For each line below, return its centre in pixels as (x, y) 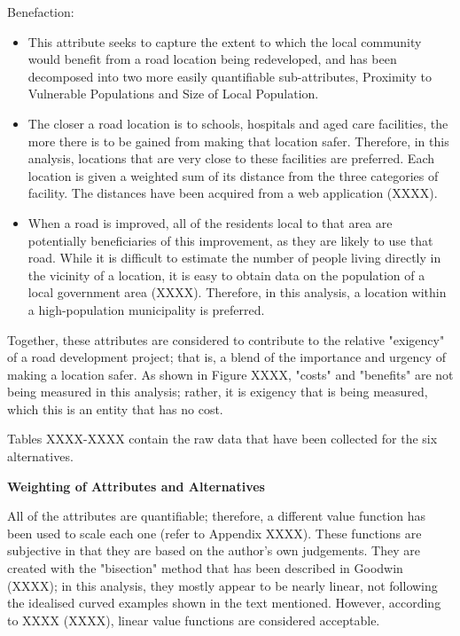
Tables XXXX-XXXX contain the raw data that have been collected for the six (222, 439)
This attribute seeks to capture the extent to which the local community (225, 41)
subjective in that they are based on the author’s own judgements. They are (214, 550)
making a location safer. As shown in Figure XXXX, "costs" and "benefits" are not (230, 374)
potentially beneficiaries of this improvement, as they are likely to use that (230, 240)
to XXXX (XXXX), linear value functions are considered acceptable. (194, 620)
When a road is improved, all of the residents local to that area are (210, 222)
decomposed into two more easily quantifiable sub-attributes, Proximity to (230, 76)
